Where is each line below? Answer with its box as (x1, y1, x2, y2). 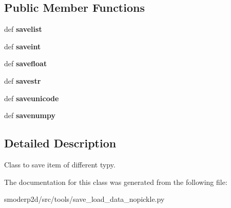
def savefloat (4, 58, 47, 69)
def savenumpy (4, 110, 55, 121)
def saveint (4, 41, 41, 51)
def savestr (4, 75, 41, 86)
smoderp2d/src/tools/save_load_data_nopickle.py (4, 194, 165, 204)
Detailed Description (4, 135, 117, 151)
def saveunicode (4, 92, 59, 103)
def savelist (4, 24, 42, 34)
